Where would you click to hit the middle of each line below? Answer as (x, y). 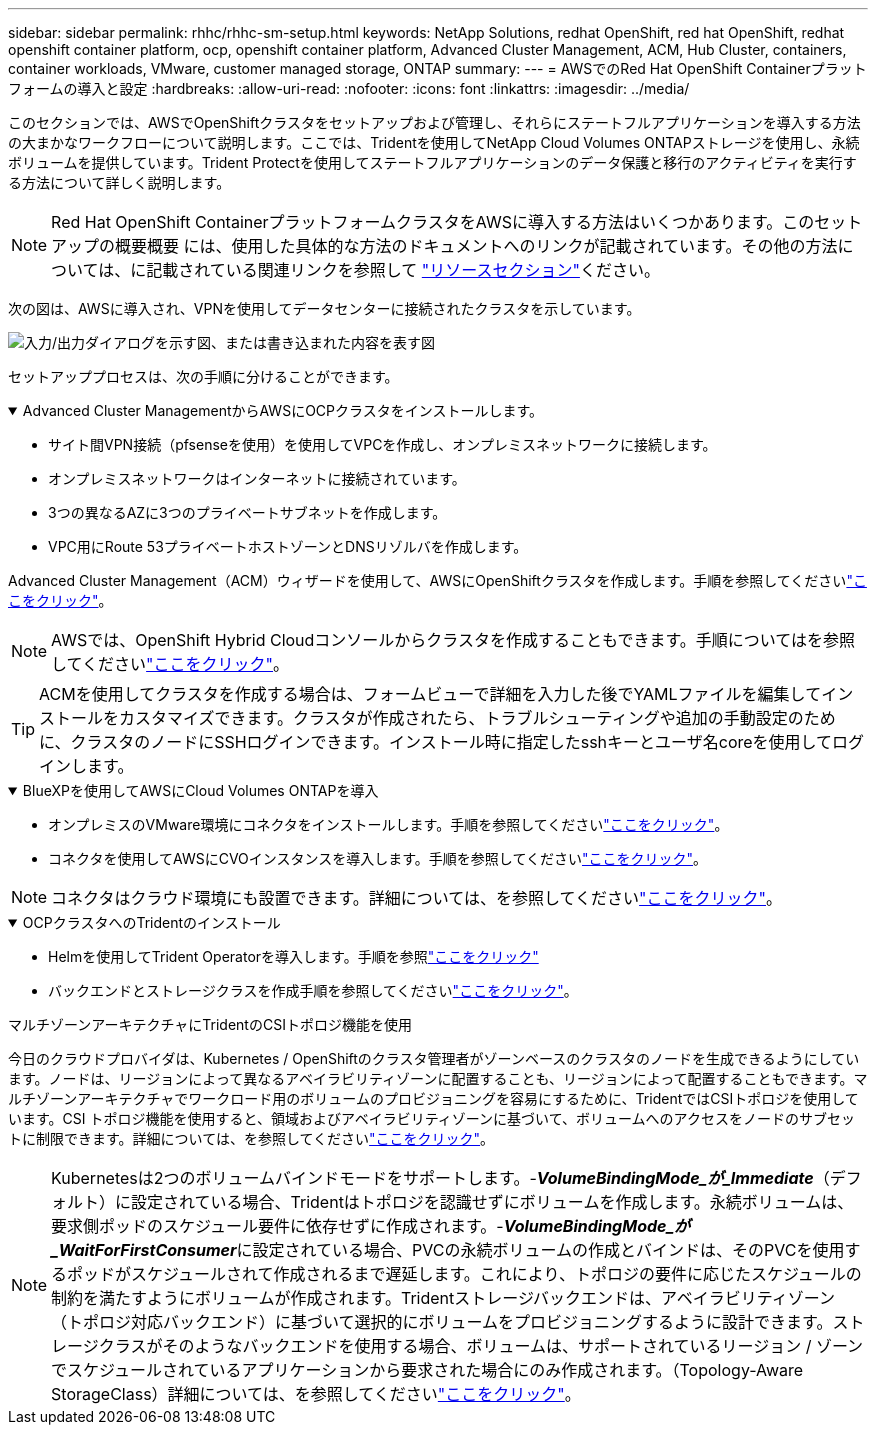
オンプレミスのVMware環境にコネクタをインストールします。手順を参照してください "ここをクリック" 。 (388, 824)
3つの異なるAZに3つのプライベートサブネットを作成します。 (247, 512)
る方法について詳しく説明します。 (119, 182)
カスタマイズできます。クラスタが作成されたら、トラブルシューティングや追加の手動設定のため (477, 718)
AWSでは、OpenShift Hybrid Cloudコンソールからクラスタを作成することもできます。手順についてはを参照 (453, 640)
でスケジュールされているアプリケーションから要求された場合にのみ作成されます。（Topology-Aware (427, 1370)
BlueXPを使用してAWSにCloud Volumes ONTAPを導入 (200, 790)
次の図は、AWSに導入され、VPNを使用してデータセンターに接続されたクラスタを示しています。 (324, 308)
